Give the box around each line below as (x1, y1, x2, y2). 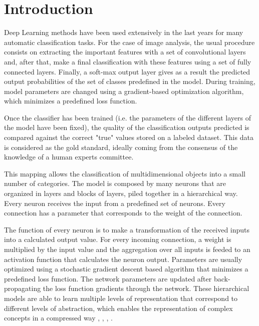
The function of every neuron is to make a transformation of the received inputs (4, 224, 250, 234)
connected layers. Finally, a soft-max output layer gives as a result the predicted (4, 66, 250, 76)
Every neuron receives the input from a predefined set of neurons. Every (4, 197, 225, 208)
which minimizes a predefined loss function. (4, 95, 137, 106)
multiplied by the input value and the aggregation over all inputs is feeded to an (4, 244, 250, 254)
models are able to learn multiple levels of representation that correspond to (4, 292, 238, 303)
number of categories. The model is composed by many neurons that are (4, 178, 226, 188)
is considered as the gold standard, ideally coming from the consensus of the (4, 141, 238, 152)
